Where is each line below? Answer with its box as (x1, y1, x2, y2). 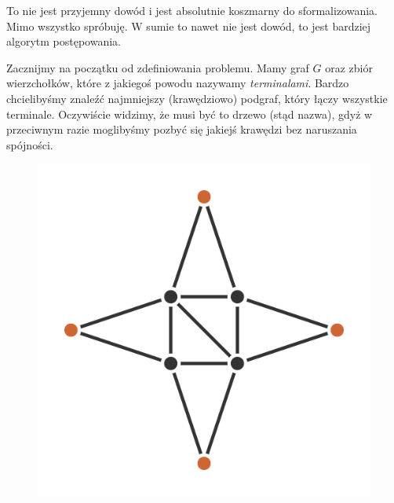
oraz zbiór (325, 59, 373, 75)
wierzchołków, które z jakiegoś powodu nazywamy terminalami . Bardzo (6, 75, 349, 91)
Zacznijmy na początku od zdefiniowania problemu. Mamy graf (6, 59, 309, 75)
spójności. (6, 136, 53, 152)
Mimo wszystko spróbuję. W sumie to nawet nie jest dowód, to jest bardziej (6, 17, 371, 34)
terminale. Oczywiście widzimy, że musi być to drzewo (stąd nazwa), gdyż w (6, 105, 373, 122)
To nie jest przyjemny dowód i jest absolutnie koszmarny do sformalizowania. (6, 2, 378, 18)
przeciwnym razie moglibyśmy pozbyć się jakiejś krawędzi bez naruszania (6, 121, 357, 138)
